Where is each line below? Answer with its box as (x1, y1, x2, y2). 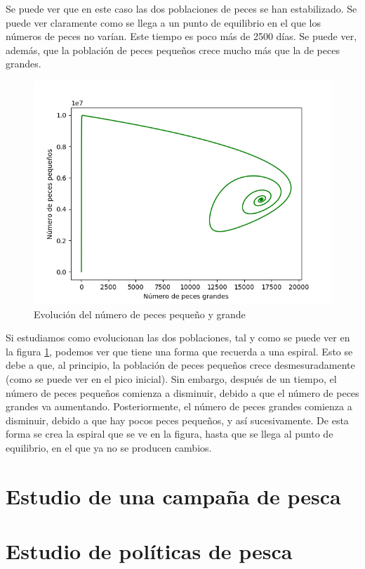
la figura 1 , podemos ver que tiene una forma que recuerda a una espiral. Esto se (6, 344, 353, 358)
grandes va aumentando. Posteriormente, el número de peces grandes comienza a (6, 399, 352, 414)
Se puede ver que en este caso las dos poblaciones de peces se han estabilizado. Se (6, 1, 357, 15)
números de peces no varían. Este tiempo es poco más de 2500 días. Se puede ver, (6, 29, 357, 44)
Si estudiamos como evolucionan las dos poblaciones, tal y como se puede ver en (6, 330, 350, 345)
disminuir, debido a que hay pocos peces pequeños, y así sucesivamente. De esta (6, 412, 349, 427)
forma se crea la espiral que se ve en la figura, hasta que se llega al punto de (6, 426, 333, 441)
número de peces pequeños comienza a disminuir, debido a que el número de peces (6, 385, 359, 400)
